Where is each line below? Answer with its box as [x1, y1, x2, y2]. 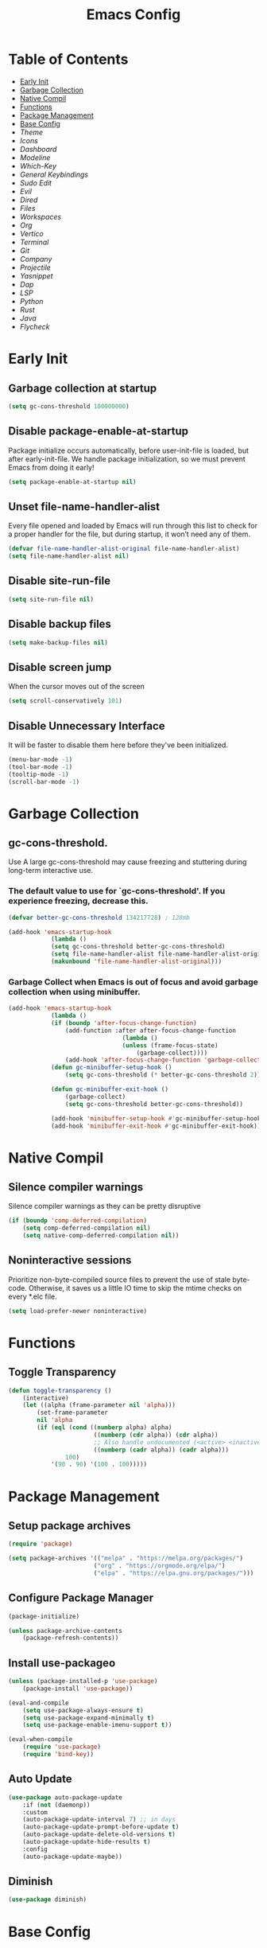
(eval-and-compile [8, 1699, 69, 1707]
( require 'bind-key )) [22, 1751, 94, 1759]
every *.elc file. [8, 1292, 57, 1301]
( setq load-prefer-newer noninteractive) [8, 1307, 148, 1315]
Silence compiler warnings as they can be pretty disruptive [8, 1202, 201, 1211]
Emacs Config [86, 6, 181, 24]
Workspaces [19, 212, 62, 221]
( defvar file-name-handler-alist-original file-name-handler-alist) [8, 545, 240, 553]
